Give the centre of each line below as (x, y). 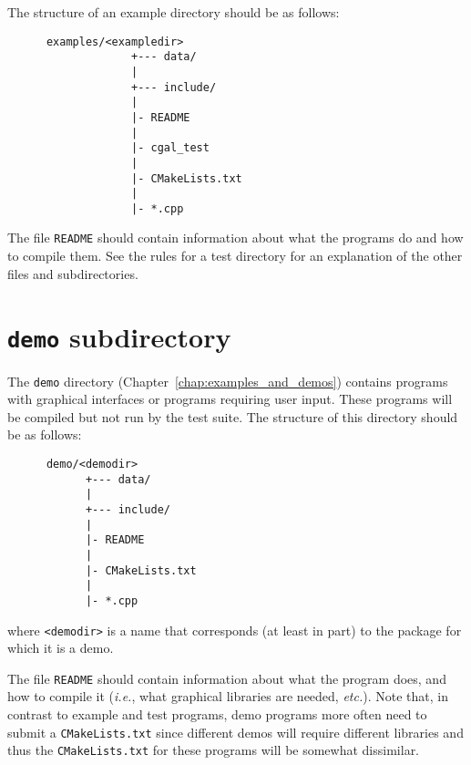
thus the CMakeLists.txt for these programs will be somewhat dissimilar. (214, 750)
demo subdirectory (119, 336)
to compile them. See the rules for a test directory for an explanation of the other (235, 256)
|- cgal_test (170, 148)
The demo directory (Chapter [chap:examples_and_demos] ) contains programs (228, 381)
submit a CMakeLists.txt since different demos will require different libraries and (235, 732)
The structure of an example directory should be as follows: (174, 12)
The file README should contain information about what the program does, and (227, 678)
